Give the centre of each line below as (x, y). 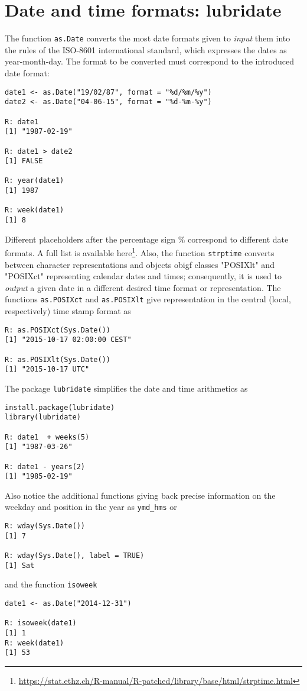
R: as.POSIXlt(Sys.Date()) (58, 359)
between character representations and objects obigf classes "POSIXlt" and (140, 264)
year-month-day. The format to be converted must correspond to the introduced (149, 61)
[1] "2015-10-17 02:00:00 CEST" (68, 340)
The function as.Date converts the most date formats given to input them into (148, 38)
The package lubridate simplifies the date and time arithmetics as (126, 388)
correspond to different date (238, 239)
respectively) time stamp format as (68, 311)
